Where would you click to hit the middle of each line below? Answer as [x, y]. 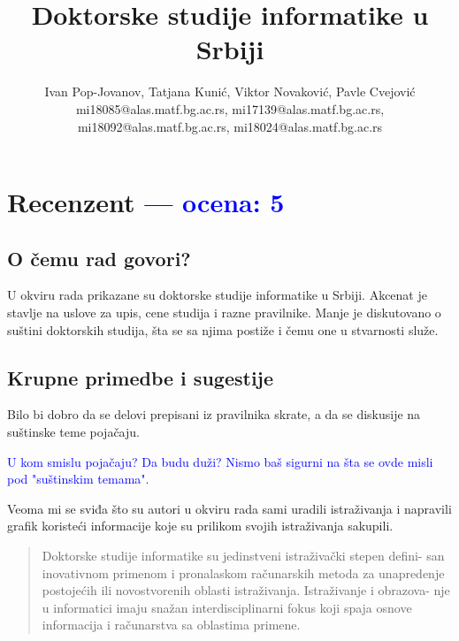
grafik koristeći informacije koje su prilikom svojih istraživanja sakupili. [200, 526]
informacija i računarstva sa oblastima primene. [171, 625]
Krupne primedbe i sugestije [141, 377]
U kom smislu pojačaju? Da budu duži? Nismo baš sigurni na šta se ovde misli [220, 461]
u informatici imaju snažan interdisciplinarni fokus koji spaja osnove [227, 607]
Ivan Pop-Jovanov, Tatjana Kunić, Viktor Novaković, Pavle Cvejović [230, 92]
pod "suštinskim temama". [78, 479]
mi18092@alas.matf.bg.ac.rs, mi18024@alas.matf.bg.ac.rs [230, 126]
